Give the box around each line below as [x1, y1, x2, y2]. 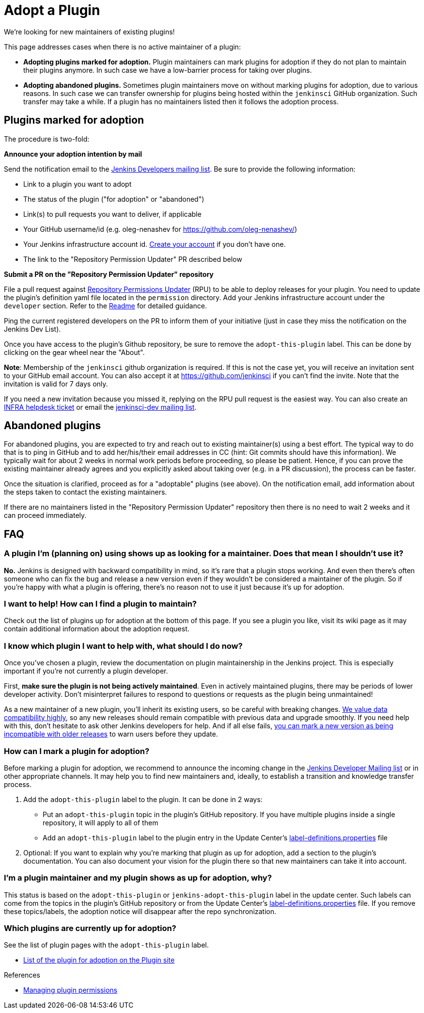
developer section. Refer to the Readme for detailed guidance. [4, 301, 207, 310]
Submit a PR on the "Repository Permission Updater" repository [4, 270, 214, 278]
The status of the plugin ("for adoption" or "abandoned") [23, 194, 204, 203]
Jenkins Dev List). [4, 324, 61, 333]
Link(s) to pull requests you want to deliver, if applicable [23, 209, 202, 218]
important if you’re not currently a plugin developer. [4, 667, 168, 675]
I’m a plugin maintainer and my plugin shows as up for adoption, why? [4, 873, 272, 883]
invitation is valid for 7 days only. [4, 379, 108, 388]
